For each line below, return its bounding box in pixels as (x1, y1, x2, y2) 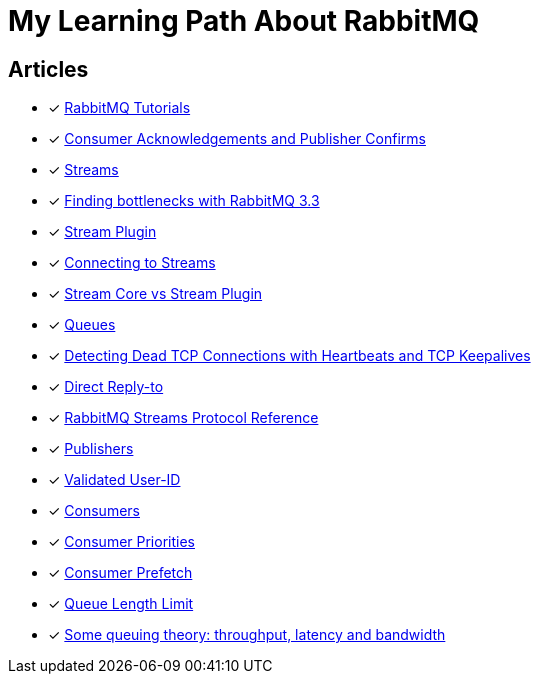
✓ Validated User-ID (48, 471, 181, 489)
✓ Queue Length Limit (48, 595, 194, 613)
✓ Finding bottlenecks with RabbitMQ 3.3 (48, 192, 320, 210)
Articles (8, 56, 89, 82)
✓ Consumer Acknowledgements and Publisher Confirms (48, 130, 426, 148)
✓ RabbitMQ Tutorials (48, 99, 191, 117)
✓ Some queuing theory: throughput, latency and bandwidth (48, 626, 446, 644)
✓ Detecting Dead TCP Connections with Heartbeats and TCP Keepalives (48, 347, 531, 365)
